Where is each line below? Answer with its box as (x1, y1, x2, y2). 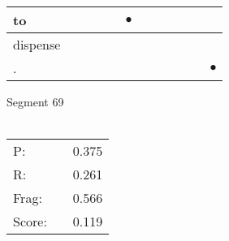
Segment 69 (6, 93, 64, 110)
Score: (13, 212, 47, 231)
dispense (13, 35, 61, 54)
